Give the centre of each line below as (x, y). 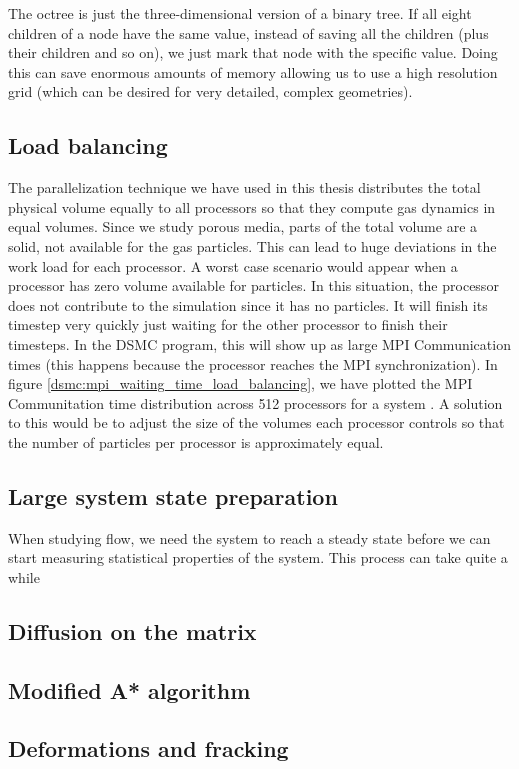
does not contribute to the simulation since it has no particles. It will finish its (248, 304)
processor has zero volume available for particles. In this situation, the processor (253, 285)
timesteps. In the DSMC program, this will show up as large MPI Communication (259, 343)
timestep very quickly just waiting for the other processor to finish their (228, 324)
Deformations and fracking (148, 748)
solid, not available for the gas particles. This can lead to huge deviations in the (252, 245)
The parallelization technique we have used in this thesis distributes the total (244, 187)
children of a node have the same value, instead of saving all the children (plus (248, 32)
